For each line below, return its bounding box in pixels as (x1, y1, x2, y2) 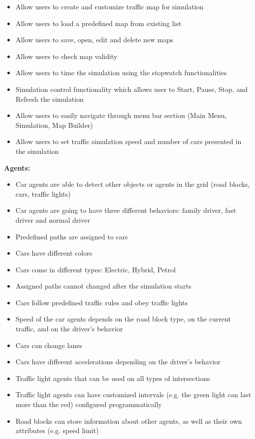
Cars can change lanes (15, 340, 82, 350)
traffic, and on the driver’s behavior (15, 323, 123, 334)
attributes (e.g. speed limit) (15, 425, 99, 436)
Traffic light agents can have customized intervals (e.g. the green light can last (15, 389, 252, 400)
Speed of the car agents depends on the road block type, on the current (15, 314, 231, 324)
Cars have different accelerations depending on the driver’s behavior (15, 356, 221, 367)
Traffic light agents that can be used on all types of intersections (15, 373, 210, 383)
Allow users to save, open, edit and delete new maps (15, 34, 173, 45)
